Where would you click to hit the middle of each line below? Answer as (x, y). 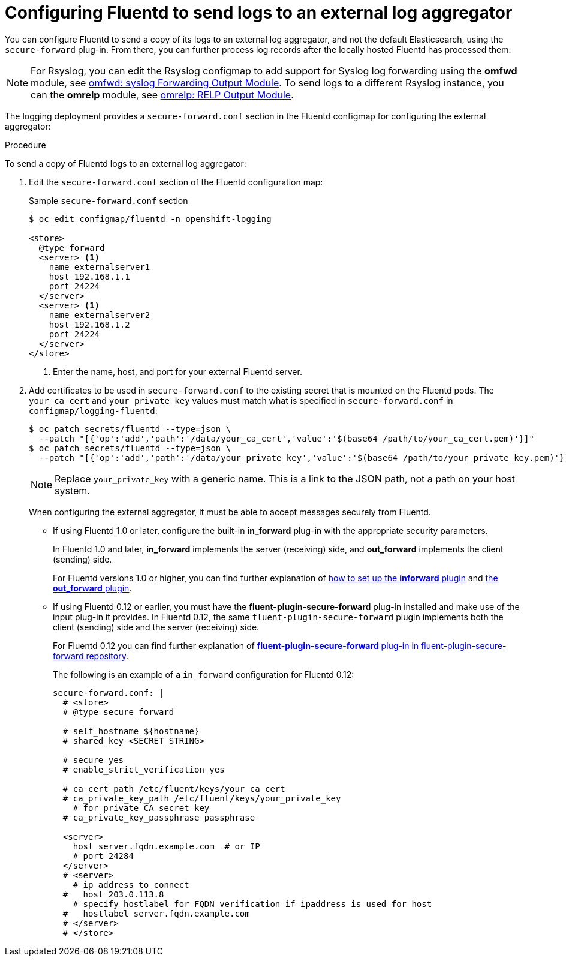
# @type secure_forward (118, 712)
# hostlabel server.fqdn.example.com (156, 913)
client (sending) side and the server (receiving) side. (156, 627)
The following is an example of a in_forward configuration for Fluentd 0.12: (204, 674)
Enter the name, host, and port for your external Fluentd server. (177, 371)
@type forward (72, 247)
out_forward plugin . (92, 588)
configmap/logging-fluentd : (93, 410)
